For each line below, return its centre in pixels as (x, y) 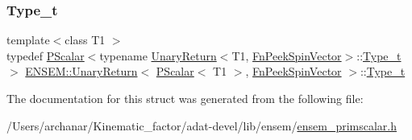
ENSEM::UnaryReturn (81, 71)
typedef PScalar (46, 55)
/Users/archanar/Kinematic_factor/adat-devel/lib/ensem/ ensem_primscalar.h (202, 125)
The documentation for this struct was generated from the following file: (185, 98)
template (28, 40)
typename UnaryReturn (158, 55)
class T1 (85, 40)
